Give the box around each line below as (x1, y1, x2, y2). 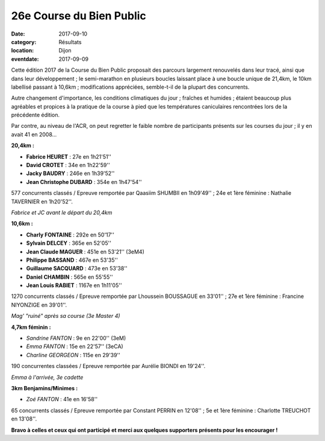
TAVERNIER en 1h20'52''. (11, 198, 73, 205)
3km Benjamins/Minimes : (11, 385, 78, 392)
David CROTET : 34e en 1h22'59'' (26, 162, 111, 169)
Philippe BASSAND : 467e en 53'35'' (26, 256, 119, 264)
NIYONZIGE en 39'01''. (11, 301, 67, 308)
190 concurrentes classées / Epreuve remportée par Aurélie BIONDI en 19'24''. (11, 363, 206, 370)
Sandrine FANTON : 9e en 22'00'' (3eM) (26, 335, 126, 342)
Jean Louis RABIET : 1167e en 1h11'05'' (26, 282, 122, 289)
